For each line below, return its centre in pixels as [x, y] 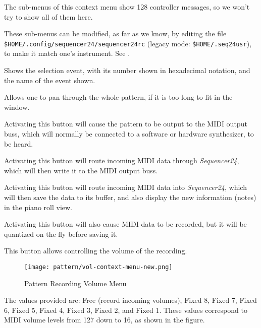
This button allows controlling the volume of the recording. [96, 251]
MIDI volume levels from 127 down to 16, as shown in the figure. [105, 320]
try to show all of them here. [48, 16]
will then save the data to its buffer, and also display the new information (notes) [130, 197]
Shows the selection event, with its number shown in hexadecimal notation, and [127, 70]
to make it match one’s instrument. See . [67, 53]
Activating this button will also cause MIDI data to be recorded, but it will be [125, 224]
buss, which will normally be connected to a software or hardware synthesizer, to [129, 134]
